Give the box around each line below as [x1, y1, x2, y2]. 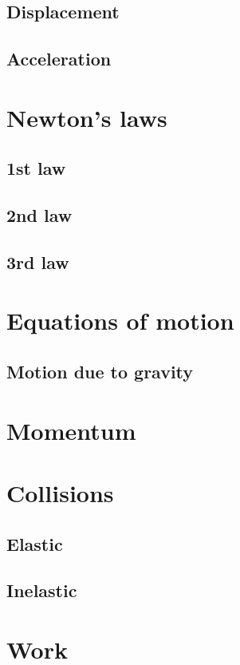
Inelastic [6, 578, 77, 603]
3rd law [6, 249, 69, 274]
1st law [6, 156, 66, 180]
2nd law [6, 203, 73, 228]
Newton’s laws [6, 101, 167, 133]
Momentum [6, 414, 136, 446]
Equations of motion [6, 304, 234, 337]
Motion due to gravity [6, 359, 194, 384]
